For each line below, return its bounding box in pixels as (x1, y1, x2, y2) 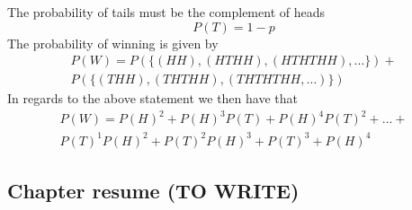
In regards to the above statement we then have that (7, 89, 298, 108)
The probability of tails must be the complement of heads (7, 3, 325, 21)
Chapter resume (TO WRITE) (7, 177, 300, 205)
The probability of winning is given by (7, 33, 219, 52)
